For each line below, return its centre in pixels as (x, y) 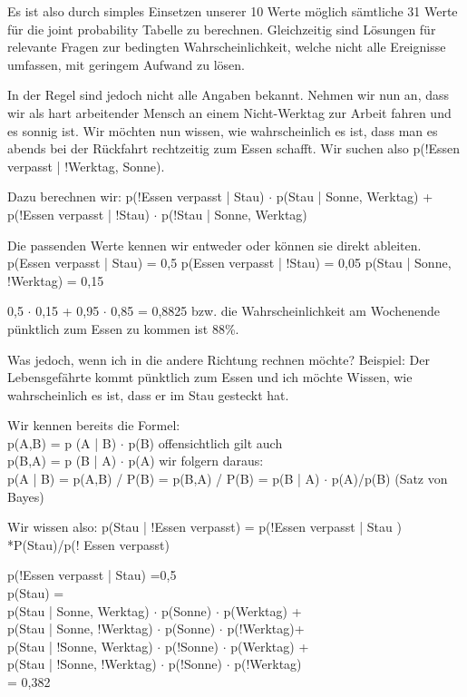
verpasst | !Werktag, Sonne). (86, 166)
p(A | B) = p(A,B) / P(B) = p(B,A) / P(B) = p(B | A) (164, 479)
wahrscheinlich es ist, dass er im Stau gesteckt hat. (148, 394)
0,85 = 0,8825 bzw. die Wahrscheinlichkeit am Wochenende (275, 311)
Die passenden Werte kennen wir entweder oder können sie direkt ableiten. (214, 245)
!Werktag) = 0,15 (56, 280)
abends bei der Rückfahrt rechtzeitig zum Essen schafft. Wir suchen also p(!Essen (234, 148)
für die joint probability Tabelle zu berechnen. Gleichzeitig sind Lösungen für (222, 29)
